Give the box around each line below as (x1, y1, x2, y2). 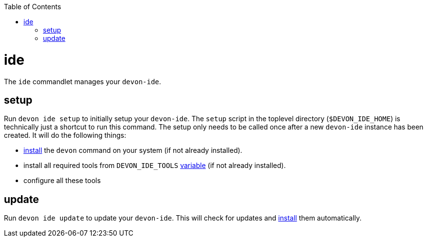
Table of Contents (4, 2, 61, 11)
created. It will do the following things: (4, 131, 126, 140)
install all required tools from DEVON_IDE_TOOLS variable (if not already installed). (23, 161, 286, 170)
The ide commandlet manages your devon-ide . (4, 77, 162, 86)
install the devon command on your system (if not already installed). (23, 146, 243, 155)
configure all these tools (23, 176, 101, 185)
